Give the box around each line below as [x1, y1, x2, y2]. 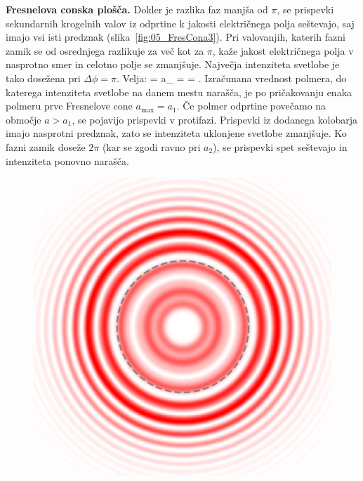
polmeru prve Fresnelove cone [6, 98, 133, 113]
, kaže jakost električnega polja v [212, 43, 354, 58]
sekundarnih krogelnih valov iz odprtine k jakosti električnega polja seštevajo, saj [6, 15, 355, 30]
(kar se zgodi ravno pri [102, 139, 201, 154]
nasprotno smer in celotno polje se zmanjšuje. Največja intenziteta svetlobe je [6, 57, 340, 72]
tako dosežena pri [6, 70, 81, 85]
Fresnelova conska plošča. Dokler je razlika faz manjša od [6, 2, 268, 16]
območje [6, 112, 41, 126]
